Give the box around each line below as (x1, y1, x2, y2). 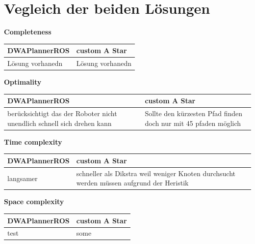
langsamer (7, 173, 38, 183)
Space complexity (4, 196, 64, 207)
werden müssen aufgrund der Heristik (76, 178, 189, 188)
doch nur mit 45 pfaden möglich (145, 118, 241, 128)
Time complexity (4, 136, 62, 147)
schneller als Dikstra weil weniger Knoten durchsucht (76, 168, 236, 178)
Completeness (4, 27, 51, 37)
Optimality (4, 77, 42, 87)
